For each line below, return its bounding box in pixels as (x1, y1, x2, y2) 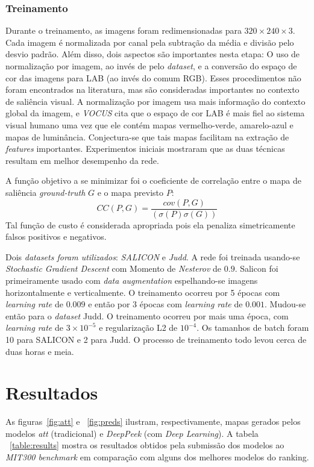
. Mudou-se (265, 298, 306, 310)
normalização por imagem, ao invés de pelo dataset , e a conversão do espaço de (5, 60, 297, 72)
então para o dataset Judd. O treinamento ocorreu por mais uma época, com (5, 309, 289, 322)
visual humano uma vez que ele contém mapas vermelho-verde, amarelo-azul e (5, 118, 294, 131)
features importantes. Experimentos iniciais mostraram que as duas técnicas (5, 142, 285, 155)
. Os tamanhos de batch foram (196, 321, 309, 334)
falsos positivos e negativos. (5, 230, 107, 243)
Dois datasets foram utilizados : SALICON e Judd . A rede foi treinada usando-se (5, 250, 300, 263)
